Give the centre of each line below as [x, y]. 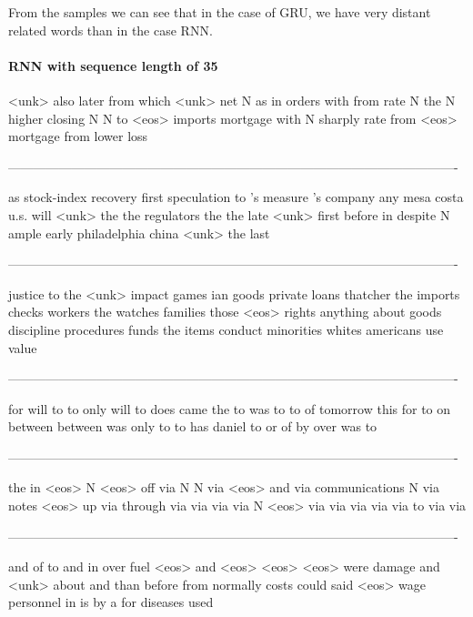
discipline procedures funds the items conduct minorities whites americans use [226, 329]
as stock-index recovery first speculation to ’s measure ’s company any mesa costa [236, 197]
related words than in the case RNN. [111, 30]
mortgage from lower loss [78, 136]
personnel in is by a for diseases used [111, 602]
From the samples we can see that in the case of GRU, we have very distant [220, 12]
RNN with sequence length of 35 [113, 65]
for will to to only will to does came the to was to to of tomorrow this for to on [230, 408]
